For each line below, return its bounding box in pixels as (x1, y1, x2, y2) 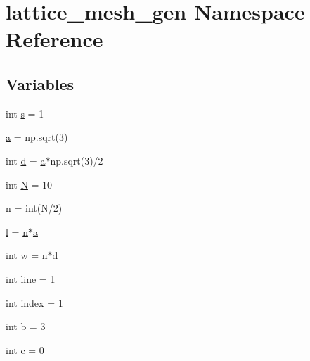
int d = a (6, 153, 46, 167)
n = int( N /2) (6, 201, 63, 215)
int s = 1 (6, 106, 44, 120)
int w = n (6, 248, 48, 262)
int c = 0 (6, 342, 44, 357)
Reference (6, 25, 103, 53)
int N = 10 (6, 177, 53, 191)
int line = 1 (6, 271, 56, 286)
